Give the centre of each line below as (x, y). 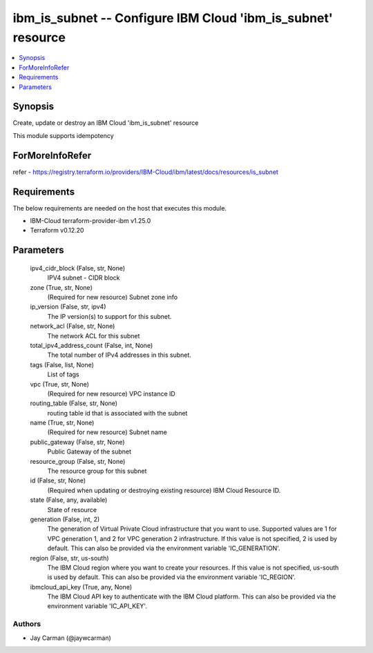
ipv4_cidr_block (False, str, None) (78, 268)
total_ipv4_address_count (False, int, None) (92, 345)
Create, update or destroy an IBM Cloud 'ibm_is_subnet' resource (106, 123)
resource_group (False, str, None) (78, 461)
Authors (27, 624)
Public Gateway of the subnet (89, 451)
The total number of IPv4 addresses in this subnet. (119, 355)
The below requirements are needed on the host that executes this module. (120, 208)
